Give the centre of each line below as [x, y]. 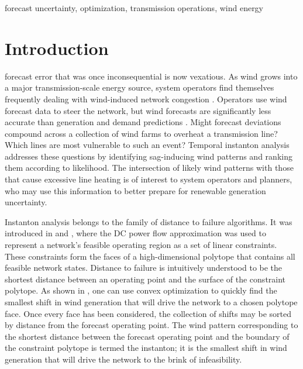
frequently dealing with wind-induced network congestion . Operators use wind [146, 99]
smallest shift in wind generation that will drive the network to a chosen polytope [151, 302]
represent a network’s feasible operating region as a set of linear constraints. [141, 245]
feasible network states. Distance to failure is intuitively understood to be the [144, 268]
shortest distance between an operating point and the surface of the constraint [145, 279]
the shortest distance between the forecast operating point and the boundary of [147, 336]
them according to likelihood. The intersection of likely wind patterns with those [149, 168]
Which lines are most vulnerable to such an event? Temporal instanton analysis [147, 145]
